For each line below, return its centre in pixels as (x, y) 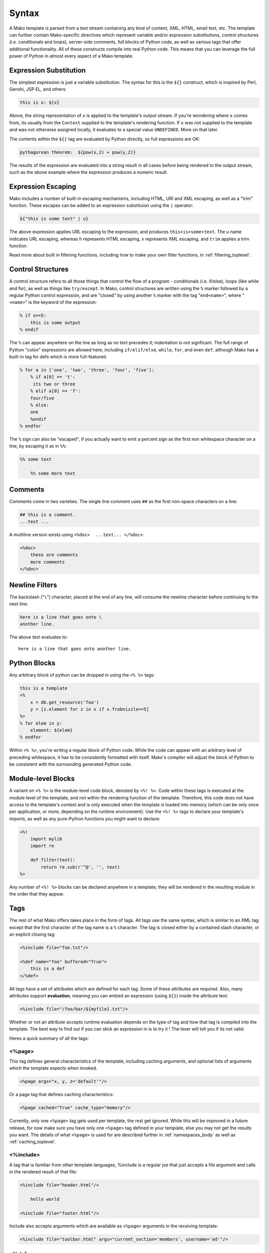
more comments (47, 562)
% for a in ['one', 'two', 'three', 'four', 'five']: (87, 370)
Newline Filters (33, 585)
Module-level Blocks (42, 779)
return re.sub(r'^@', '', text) (80, 867)
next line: (19, 604)
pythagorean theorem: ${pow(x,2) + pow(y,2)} (78, 152)
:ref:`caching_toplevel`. (33, 1142)
